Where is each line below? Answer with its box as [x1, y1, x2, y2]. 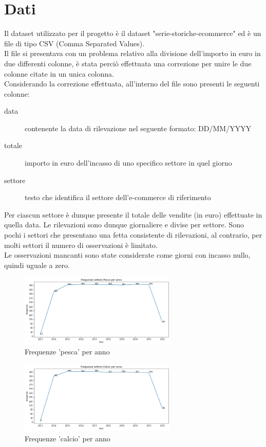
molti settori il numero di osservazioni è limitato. [4, 239, 158, 250]
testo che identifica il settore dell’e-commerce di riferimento [25, 192, 211, 203]
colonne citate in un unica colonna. [4, 68, 114, 79]
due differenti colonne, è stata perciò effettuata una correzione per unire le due [4, 58, 252, 68]
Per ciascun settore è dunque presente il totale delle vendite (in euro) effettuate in [4, 209, 262, 220]
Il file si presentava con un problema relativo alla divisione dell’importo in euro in [4, 48, 261, 59]
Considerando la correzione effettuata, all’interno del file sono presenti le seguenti [4, 78, 260, 89]
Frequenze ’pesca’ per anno [25, 346, 110, 357]
